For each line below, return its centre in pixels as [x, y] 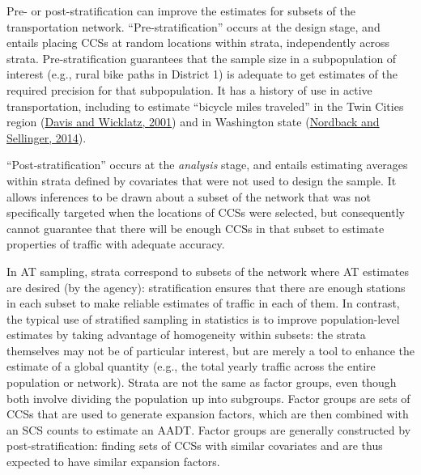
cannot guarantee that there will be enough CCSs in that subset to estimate [196, 228]
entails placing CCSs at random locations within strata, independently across [198, 42]
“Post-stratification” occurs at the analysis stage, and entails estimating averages [207, 165]
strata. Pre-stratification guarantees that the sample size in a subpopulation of [202, 58]
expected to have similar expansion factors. [113, 462]
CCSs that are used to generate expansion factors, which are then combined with [208, 414]
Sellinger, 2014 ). [47, 137]
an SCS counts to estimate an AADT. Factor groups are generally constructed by [209, 429]
